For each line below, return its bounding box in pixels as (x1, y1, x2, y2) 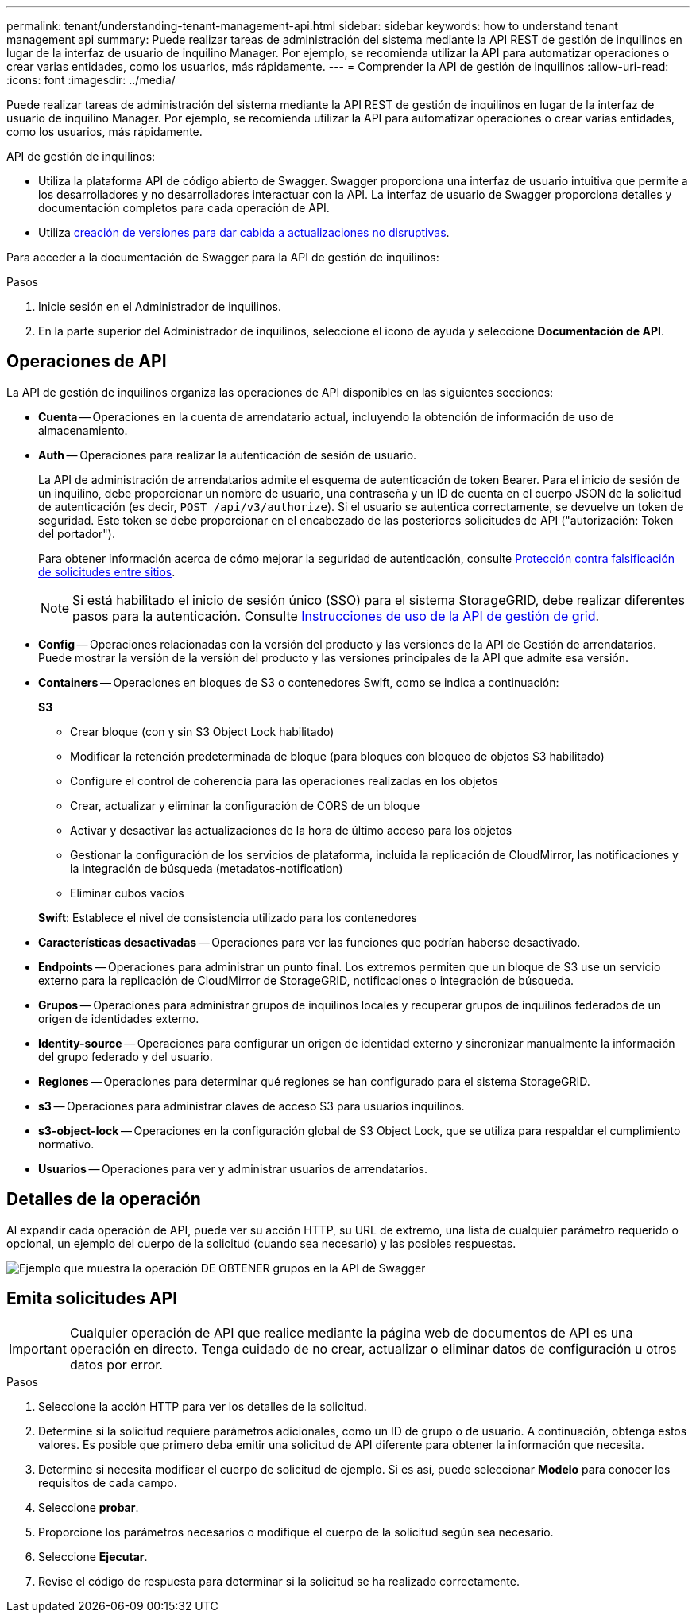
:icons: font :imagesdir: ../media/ (6, 73, 176, 87)
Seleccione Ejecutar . (38, 1549, 148, 1563)
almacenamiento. (38, 423, 128, 437)
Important (9, 1340, 67, 1357)
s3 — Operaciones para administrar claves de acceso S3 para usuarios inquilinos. (38, 1098, 465, 1113)
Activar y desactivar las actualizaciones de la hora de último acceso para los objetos (70, 823, 512, 837)
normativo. (38, 1137, 95, 1151)
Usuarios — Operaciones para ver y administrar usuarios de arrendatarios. (38, 1161, 427, 1176)
